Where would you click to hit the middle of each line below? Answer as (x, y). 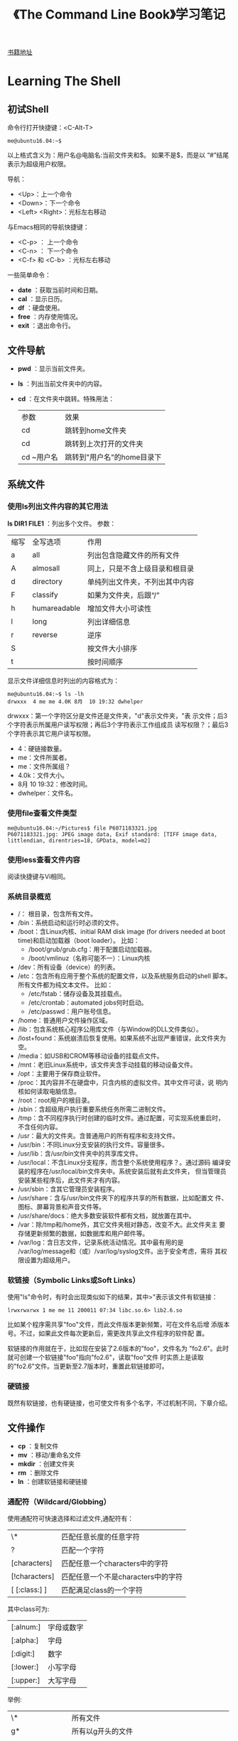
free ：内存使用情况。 (50, 317)
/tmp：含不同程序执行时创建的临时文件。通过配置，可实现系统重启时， (121, 1118)
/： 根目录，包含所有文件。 (57, 913)
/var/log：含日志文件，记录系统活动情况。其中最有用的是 (101, 1242)
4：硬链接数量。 (42, 748)
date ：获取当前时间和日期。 (60, 290)
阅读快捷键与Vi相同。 (38, 877)
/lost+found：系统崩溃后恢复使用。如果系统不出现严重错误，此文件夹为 (121, 1038)
